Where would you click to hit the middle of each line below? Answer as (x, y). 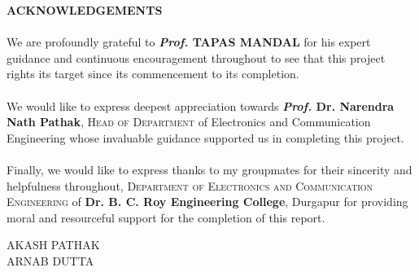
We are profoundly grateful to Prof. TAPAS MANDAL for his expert (189, 42)
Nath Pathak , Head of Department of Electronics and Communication (189, 122)
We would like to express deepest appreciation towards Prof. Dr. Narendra (201, 105)
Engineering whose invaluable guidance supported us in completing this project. (205, 137)
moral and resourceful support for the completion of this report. (166, 217)
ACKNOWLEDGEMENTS (85, 10)
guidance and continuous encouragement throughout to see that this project (196, 57)
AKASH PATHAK (53, 245)
